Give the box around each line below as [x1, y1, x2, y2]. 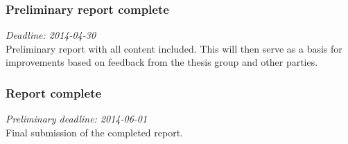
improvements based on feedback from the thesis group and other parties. [6, 55, 318, 69]
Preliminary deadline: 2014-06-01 [6, 111, 148, 126]
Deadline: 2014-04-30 [6, 28, 96, 42]
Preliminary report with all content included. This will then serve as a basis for [6, 41, 342, 55]
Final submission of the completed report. [6, 125, 184, 139]
